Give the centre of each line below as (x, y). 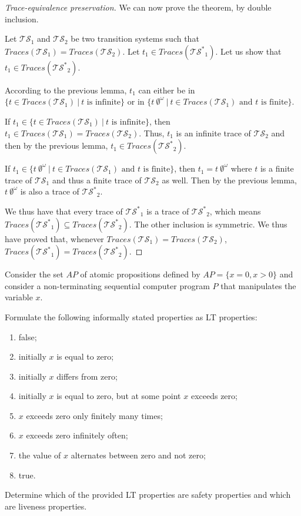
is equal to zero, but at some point (119, 396)
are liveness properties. (46, 506)
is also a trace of (50, 191)
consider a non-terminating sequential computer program (107, 285)
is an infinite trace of (213, 133)
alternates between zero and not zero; (138, 455)
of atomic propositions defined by (140, 274)
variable (19, 297)
